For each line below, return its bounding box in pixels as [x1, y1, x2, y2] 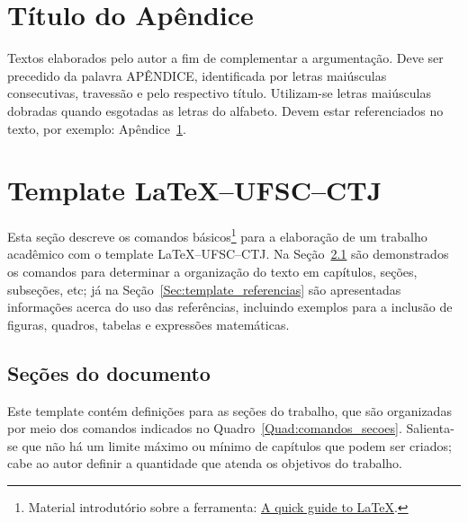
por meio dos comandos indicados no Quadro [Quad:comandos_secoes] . [7, 419, 402, 438]
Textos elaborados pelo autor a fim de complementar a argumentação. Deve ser [7, 49, 444, 67]
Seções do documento [7, 358, 211, 386]
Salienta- [406, 419, 454, 438]
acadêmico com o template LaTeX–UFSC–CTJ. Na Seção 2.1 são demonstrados [7, 244, 449, 263]
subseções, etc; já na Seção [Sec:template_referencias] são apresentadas [7, 279, 401, 298]
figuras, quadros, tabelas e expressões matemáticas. [7, 314, 290, 333]
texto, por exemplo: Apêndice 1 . [7, 119, 186, 137]
